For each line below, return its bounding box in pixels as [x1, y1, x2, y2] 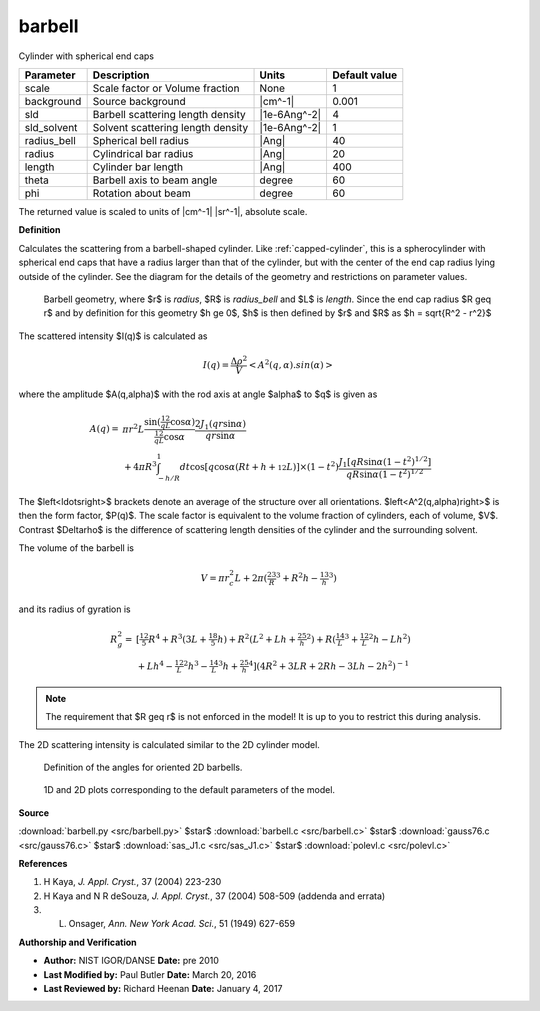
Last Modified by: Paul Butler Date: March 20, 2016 [43, 968, 257, 980]
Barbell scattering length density [92, 107, 246, 121]
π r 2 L [122, 421, 145, 435]
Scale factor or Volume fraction [92, 81, 240, 95]
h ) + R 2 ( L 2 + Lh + [216, 632, 297, 645]
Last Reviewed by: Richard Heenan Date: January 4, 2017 [43, 983, 284, 995]
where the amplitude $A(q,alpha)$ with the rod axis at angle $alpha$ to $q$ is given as [18, 388, 378, 400]
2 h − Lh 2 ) [368, 632, 411, 645]
